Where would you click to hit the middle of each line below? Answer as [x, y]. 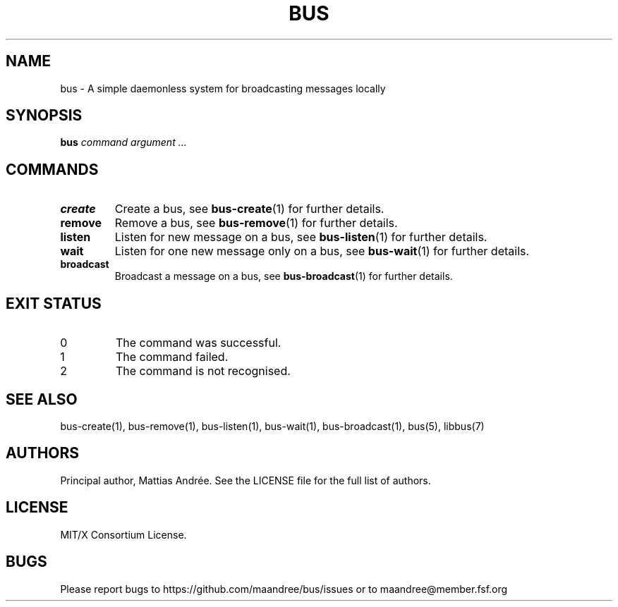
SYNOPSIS [44, 116]
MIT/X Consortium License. [123, 534]
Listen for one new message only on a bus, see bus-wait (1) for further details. [322, 251]
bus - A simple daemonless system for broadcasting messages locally [223, 88]
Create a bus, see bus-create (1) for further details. [249, 209]
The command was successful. [198, 343]
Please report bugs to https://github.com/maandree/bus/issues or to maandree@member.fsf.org [284, 589]
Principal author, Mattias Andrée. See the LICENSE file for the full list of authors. [246, 480]
